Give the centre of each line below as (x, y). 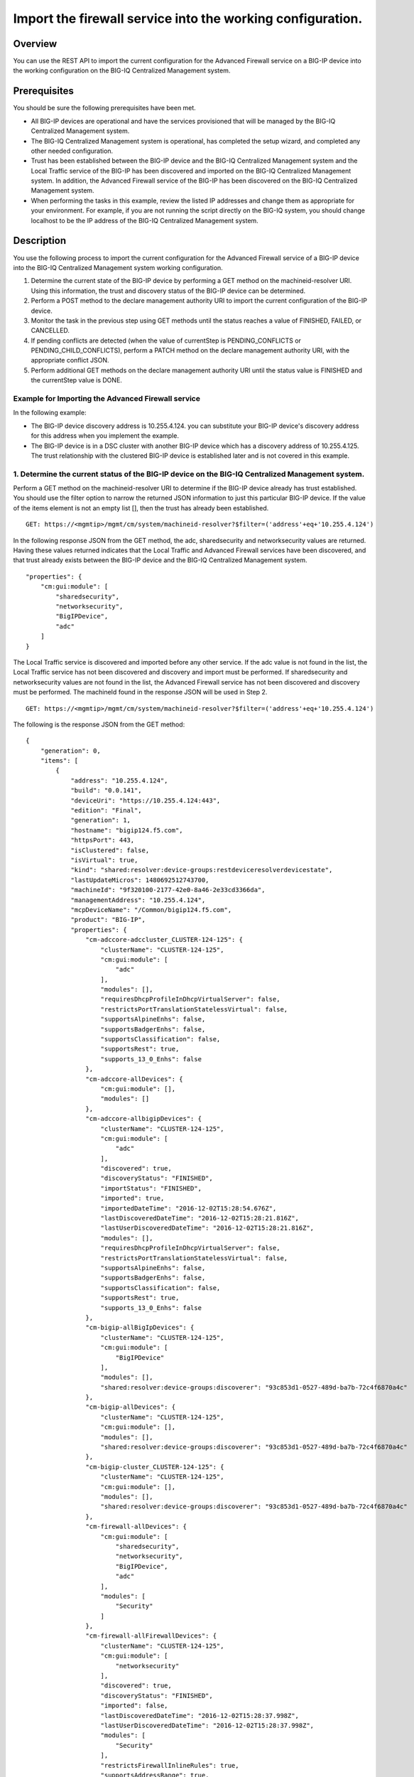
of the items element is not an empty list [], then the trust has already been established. (141, 508)
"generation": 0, (70, 751)
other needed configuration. (72, 151)
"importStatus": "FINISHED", (151, 1188)
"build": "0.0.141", (106, 790)
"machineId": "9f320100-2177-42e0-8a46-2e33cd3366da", (168, 890)
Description (40, 241)
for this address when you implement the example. (105, 436)
